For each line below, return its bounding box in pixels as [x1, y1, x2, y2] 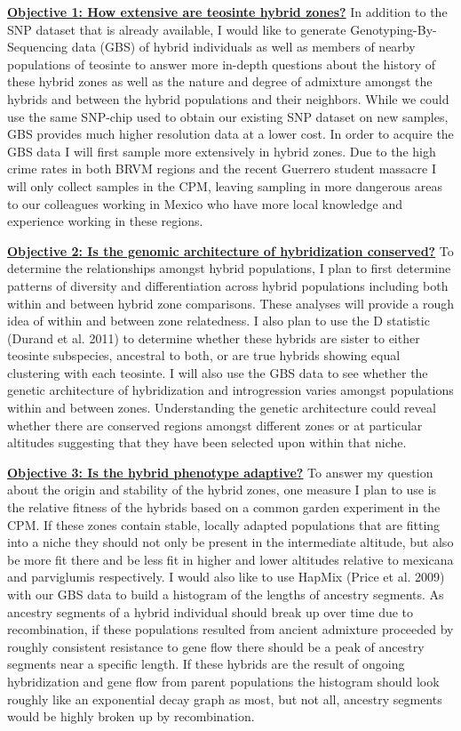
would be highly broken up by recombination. [7, 707, 255, 726]
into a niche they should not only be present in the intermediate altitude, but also [7, 533, 454, 551]
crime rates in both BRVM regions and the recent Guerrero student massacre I [7, 159, 436, 178]
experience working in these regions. [7, 212, 203, 230]
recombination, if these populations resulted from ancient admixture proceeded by [7, 620, 454, 639]
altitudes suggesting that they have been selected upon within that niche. [7, 433, 407, 452]
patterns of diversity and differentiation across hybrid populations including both [7, 276, 449, 294]
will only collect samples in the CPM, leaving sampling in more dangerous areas [7, 176, 442, 195]
